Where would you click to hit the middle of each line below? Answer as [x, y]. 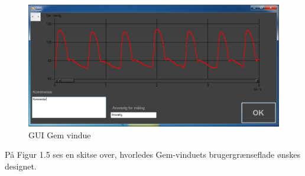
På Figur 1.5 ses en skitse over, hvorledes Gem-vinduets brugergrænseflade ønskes [152, 155]
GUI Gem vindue [60, 135]
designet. [21, 166]
